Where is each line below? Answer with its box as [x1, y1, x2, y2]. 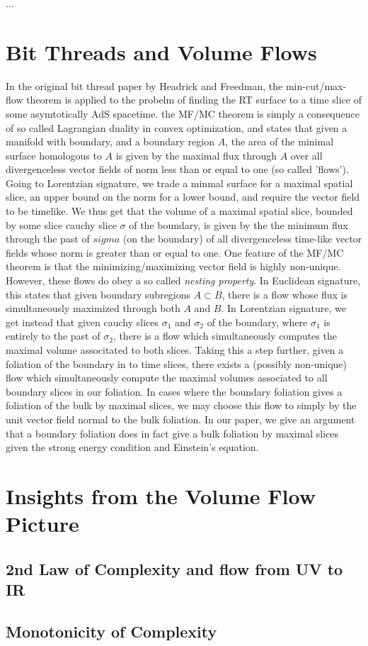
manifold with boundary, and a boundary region [6, 134, 214, 149]
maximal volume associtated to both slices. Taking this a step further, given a [6, 343, 344, 357]
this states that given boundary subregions [6, 286, 191, 301]
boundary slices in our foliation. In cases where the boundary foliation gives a [6, 384, 343, 399]
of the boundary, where [207, 314, 308, 329]
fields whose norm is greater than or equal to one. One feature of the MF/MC [6, 245, 344, 260]
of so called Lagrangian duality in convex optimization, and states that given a [6, 120, 347, 135]
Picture [6, 509, 79, 538]
